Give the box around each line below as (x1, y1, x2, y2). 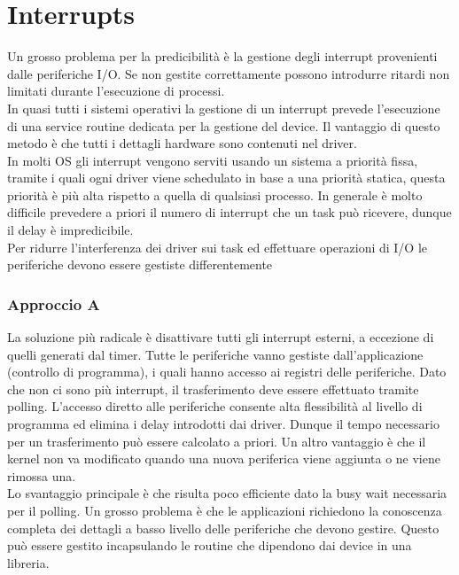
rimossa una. (7, 466, 76, 485)
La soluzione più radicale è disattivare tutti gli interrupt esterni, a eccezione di (7, 328, 434, 346)
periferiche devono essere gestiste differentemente (7, 255, 273, 274)
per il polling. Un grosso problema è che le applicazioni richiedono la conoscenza (7, 501, 442, 519)
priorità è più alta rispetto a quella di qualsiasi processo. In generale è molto (7, 185, 423, 204)
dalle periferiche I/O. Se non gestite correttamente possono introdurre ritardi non (7, 64, 450, 82)
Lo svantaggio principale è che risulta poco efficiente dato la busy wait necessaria (7, 484, 447, 502)
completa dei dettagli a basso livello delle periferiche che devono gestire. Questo (7, 518, 440, 537)
